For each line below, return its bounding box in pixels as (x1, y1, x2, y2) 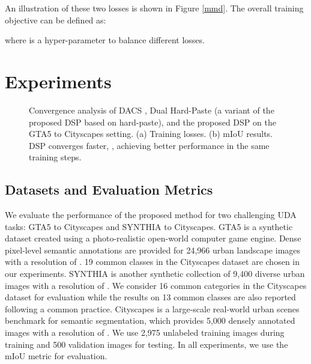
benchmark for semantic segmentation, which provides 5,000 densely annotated (5, 314, 295, 327)
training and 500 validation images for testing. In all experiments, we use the (5, 338, 288, 350)
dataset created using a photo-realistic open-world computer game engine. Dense (5, 232, 301, 244)
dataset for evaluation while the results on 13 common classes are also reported (5, 291, 296, 303)
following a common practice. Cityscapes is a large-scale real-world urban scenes (5, 302, 300, 315)
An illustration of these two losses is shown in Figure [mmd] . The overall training (5, 2, 304, 14)
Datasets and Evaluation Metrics (5, 180, 213, 199)
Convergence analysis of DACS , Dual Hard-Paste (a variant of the (29, 103, 274, 116)
